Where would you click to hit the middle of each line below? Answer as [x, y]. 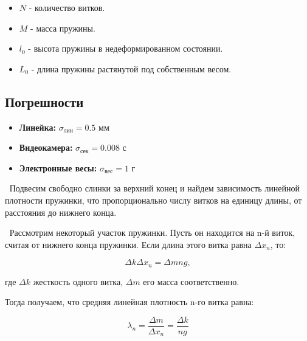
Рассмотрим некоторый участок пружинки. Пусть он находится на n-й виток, [152, 232]
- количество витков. [67, 7]
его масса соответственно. [191, 281]
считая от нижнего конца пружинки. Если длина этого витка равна [128, 244]
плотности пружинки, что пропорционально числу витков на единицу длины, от [153, 200]
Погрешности [44, 101]
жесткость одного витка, [78, 281]
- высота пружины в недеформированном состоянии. [126, 48]
